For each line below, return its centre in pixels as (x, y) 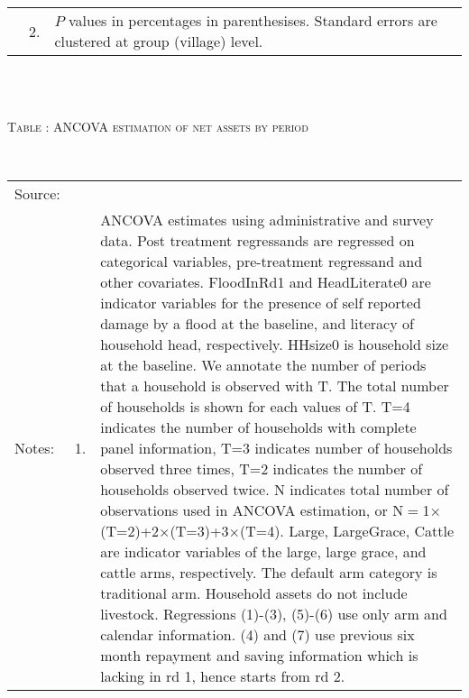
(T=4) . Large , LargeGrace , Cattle (347, 531)
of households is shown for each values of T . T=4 (255, 407)
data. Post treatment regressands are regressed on (257, 241)
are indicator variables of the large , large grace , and (263, 552)
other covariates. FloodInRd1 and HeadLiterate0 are (266, 282)
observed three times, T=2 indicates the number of (262, 469)
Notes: (35, 448)
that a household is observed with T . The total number (275, 386)
